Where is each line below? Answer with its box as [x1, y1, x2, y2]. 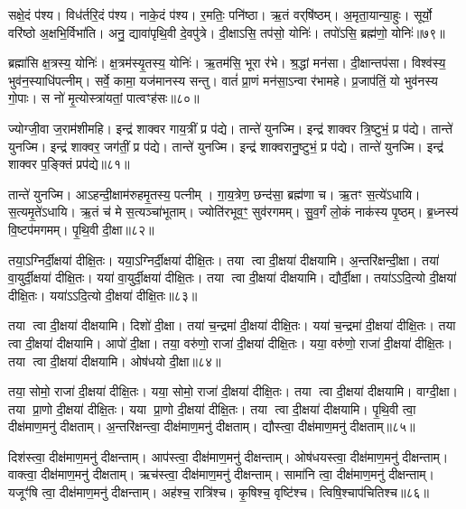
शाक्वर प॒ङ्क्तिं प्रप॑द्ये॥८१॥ [8, 154, 130, 173]
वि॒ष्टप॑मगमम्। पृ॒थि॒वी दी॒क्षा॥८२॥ [8, 219, 154, 238]
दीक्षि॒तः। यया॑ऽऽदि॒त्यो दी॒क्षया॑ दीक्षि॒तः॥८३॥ [8, 285, 198, 304]
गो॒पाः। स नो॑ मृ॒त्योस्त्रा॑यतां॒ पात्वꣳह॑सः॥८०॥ [8, 88, 200, 107]
